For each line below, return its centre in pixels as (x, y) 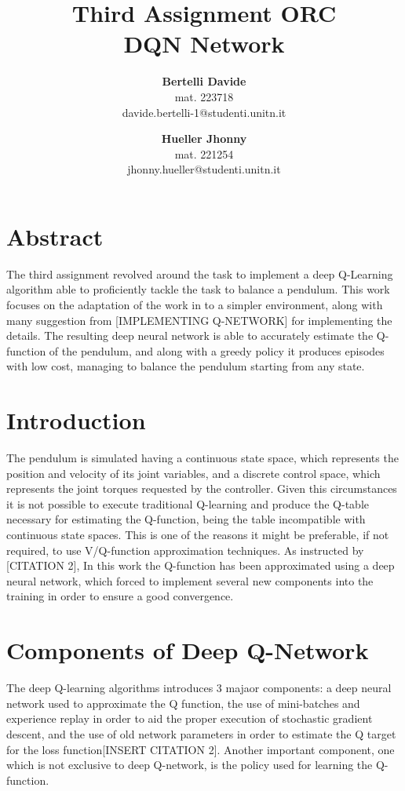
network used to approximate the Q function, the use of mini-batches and (183, 703)
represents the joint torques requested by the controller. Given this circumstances (202, 488)
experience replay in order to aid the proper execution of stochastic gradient (190, 718)
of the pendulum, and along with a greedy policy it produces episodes (217, 350)
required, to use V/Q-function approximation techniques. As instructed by (185, 550)
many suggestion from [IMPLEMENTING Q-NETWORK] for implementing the (199, 320)
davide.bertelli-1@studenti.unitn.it (204, 112)
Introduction (76, 420)
